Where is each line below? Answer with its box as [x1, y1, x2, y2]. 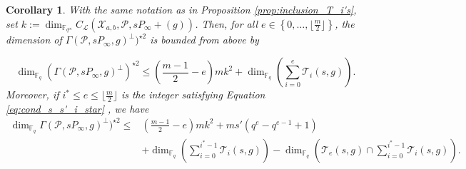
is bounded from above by [150, 32, 259, 47]
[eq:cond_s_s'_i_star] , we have [6, 101, 149, 116]
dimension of [6, 32, 62, 47]
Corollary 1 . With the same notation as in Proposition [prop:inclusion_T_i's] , [6, 2, 357, 16]
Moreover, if [6, 87, 59, 102]
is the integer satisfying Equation [121, 87, 265, 102]
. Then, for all [195, 16, 258, 31]
